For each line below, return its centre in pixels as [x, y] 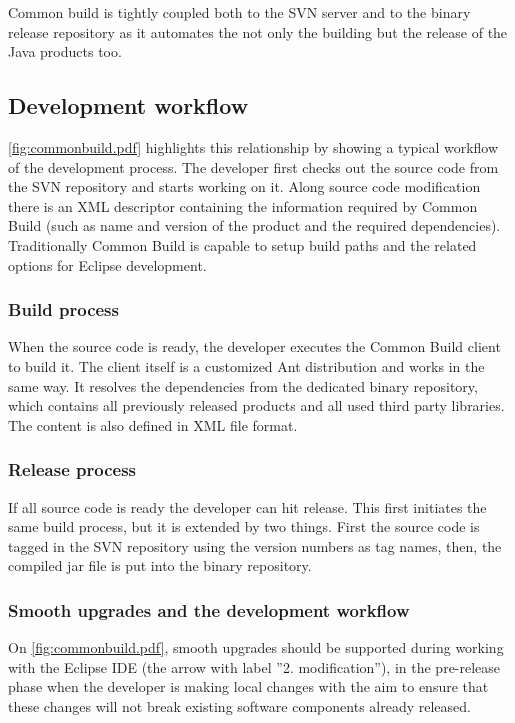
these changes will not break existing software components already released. [239, 705]
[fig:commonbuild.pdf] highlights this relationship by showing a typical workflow [253, 146]
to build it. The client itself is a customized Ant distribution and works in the [246, 365]
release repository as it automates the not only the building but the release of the [258, 31]
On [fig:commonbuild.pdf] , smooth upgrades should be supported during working [256, 647]
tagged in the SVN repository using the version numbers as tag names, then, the [255, 545]
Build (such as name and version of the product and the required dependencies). [254, 225]
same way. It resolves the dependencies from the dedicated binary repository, [243, 385]
